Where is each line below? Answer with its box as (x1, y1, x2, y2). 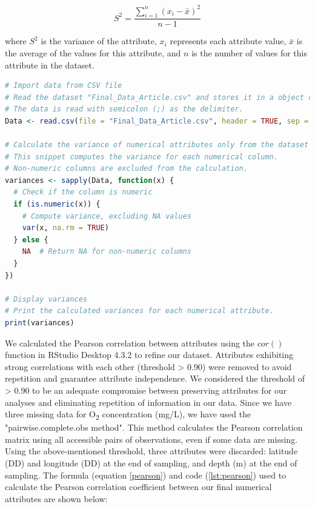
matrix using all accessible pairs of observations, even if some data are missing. (5, 432, 298, 445)
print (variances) (5, 318, 75, 327)
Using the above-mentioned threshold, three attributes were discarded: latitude (5, 445, 298, 457)
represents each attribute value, (170, 35, 287, 47)
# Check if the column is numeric (13, 188, 153, 197)
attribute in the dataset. (5, 58, 94, 71)
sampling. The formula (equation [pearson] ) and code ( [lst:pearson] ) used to (5, 468, 287, 481)
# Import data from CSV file (5, 81, 122, 90)
